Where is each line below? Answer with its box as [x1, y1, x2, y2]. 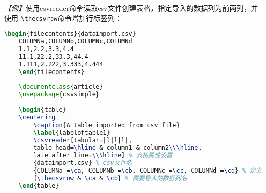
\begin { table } [18, 106, 66, 113]
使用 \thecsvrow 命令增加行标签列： [4, 12, 122, 23]
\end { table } [18, 182, 59, 189]
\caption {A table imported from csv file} [33, 121, 180, 129]
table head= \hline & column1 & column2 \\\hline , [33, 144, 202, 152]
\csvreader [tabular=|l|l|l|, [33, 136, 132, 144]
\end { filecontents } [18, 68, 85, 76]
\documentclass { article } [18, 83, 103, 91]
